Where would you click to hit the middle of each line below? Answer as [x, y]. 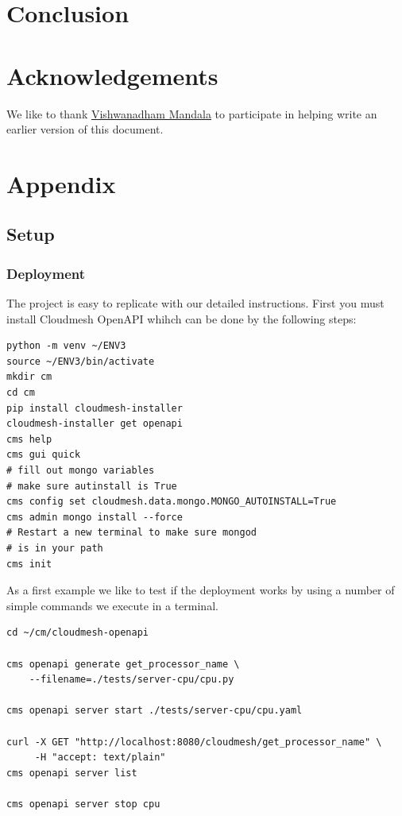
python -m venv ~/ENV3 [66, 346]
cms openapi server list [72, 773]
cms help [29, 439]
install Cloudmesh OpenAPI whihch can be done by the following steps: [182, 318]
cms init [29, 564]
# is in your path [55, 548]
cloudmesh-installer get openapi [95, 424]
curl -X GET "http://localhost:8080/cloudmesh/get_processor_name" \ [194, 742]
